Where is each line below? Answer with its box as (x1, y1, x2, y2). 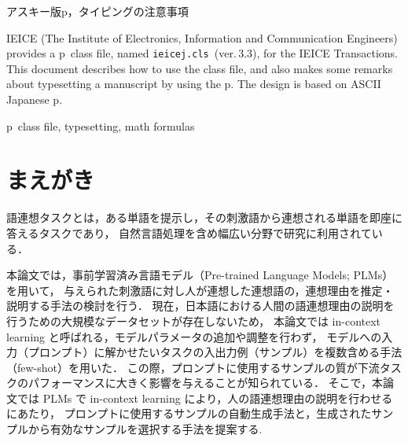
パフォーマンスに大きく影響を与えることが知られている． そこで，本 (28, 374, 383, 391)
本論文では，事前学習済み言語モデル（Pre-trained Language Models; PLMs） (6, 267, 394, 283)
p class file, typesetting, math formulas (6, 117, 195, 134)
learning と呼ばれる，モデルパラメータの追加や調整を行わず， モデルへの (6, 328, 382, 344)
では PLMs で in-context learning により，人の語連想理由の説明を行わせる (17, 389, 393, 406)
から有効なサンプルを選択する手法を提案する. (28, 421, 263, 437)
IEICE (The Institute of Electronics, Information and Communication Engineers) (6, 29, 398, 46)
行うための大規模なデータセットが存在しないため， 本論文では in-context (6, 312, 381, 329)
